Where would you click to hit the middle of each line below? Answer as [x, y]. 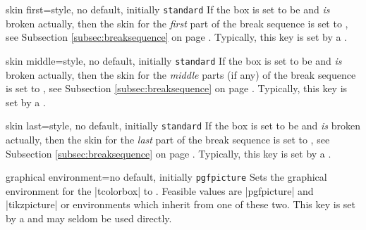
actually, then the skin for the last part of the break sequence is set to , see [168, 139]
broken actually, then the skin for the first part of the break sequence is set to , [177, 23]
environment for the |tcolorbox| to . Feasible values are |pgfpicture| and [160, 190]
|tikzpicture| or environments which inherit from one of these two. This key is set [181, 204]
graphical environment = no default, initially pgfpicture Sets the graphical [166, 177]
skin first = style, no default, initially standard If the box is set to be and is [168, 9]
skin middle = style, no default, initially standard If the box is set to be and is [174, 60]
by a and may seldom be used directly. [89, 218]
